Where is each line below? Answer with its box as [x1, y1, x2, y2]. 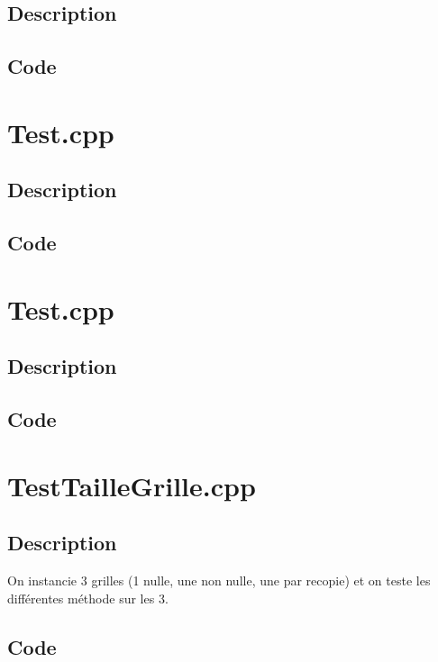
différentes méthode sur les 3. [7, 588, 169, 607]
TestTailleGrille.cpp [7, 467, 256, 503]
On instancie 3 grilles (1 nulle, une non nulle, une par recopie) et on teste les [7, 571, 431, 590]
